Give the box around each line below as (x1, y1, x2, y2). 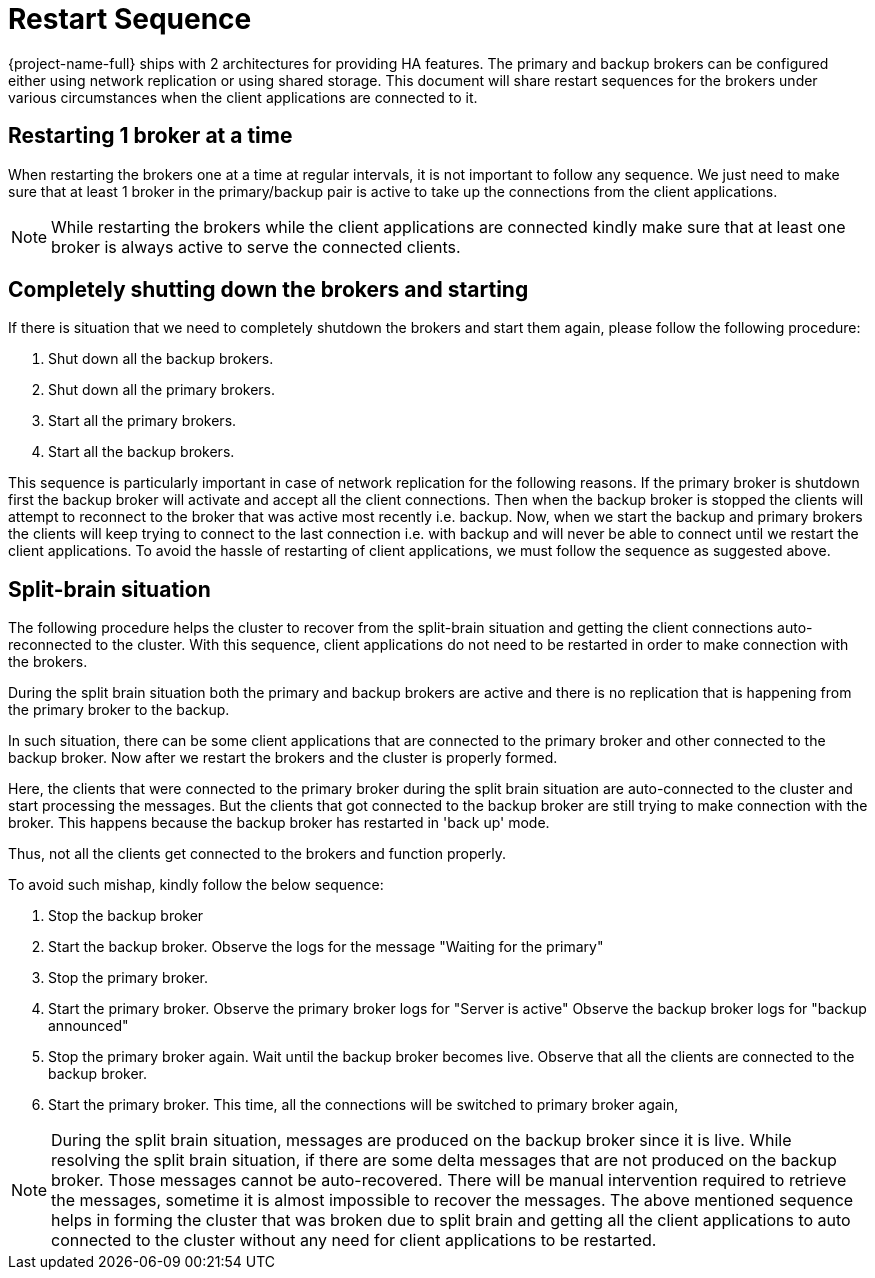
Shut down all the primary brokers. (48, 381, 275, 399)
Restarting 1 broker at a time (8, 123, 293, 149)
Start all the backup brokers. (48, 443, 235, 461)
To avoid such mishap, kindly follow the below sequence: (8, 876, 384, 894)
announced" (48, 1017, 129, 1035)
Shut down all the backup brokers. (48, 350, 274, 368)
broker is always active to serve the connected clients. (51, 236, 461, 257)
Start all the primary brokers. (48, 412, 237, 430)
